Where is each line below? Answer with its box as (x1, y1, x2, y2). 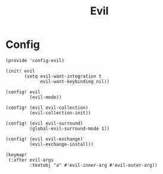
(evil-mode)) (29, 94, 62, 100)
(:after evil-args (8, 157, 54, 163)
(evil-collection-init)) (29, 109, 92, 116)
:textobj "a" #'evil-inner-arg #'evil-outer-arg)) (29, 162, 158, 168)
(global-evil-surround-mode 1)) (29, 126, 110, 132)
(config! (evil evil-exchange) (5, 136, 83, 142)
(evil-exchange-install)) (29, 141, 94, 147)
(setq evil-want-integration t (24, 73, 102, 79)
